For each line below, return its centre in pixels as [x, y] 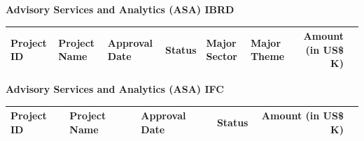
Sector [222, 56]
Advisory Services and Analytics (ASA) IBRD [120, 9]
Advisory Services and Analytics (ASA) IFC [115, 89]
